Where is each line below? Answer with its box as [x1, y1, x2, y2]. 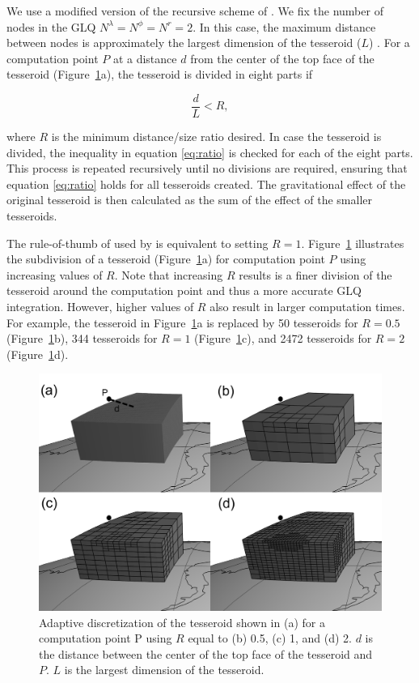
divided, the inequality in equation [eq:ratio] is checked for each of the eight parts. [6, 143, 413, 160]
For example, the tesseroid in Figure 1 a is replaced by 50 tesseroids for [6, 314, 358, 331]
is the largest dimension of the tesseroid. [64, 661, 265, 678]
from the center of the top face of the [190, 49, 375, 66]
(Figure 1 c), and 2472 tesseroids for [194, 330, 372, 347]
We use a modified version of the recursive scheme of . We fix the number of [6, 2, 383, 19]
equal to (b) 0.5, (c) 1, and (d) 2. [188, 630, 353, 647]
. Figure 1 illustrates [301, 234, 404, 251]
